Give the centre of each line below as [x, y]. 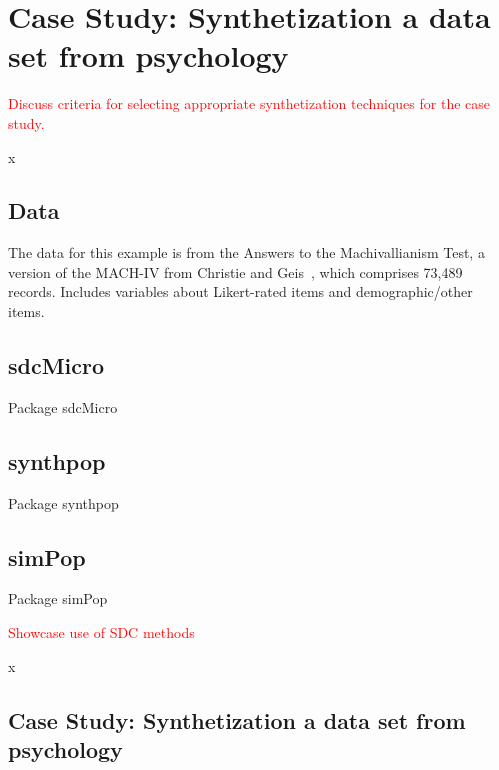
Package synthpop [63, 502]
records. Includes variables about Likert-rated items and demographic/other [240, 291]
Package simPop [58, 598]
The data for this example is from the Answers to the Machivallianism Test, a [246, 252]
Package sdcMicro [63, 406]
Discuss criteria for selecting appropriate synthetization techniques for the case [249, 103]
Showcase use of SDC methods [101, 632]
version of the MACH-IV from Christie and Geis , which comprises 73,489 [235, 271]
